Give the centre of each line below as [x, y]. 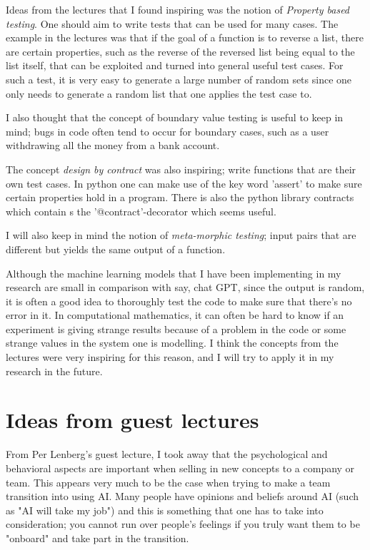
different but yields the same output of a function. [116, 249]
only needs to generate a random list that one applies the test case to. [159, 93]
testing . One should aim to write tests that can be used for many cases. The [172, 23]
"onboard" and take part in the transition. [97, 538]
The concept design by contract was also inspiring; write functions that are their [181, 169]
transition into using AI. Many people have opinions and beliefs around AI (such [182, 496]
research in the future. [54, 371]
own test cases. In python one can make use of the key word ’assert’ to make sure [184, 183]
